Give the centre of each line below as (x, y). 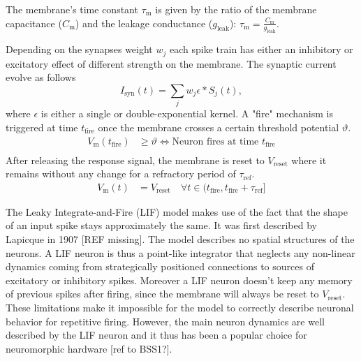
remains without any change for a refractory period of (121, 174)
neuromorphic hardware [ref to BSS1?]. (89, 348)
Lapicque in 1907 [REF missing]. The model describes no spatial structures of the (180, 239)
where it (309, 160)
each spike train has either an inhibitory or (261, 49)
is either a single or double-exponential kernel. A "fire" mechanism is (187, 113)
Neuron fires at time (215, 141)
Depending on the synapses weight (79, 49)
